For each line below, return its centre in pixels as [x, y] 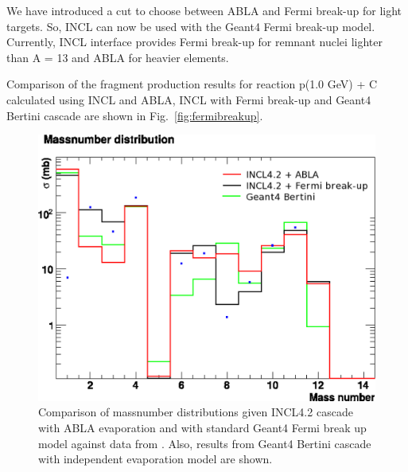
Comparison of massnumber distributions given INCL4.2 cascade [196, 412]
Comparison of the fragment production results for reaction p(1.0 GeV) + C [192, 84]
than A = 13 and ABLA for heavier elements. [118, 57]
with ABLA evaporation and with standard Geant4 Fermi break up [202, 427]
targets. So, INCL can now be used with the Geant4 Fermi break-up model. [191, 26]
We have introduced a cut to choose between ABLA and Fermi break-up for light [204, 10]
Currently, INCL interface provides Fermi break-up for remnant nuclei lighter [194, 42]
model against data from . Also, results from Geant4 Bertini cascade [205, 443]
